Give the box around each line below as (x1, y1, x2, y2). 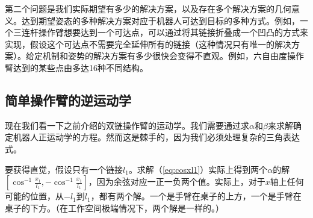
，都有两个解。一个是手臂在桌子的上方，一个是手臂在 (90, 190, 302, 202)
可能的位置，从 (5, 190, 64, 202)
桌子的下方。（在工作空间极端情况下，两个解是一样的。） (5, 201, 224, 214)
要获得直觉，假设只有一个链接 (5, 163, 123, 175)
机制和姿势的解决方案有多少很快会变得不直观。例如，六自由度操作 (42, 49, 304, 62)
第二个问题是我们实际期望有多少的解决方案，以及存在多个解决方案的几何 (5, 2, 291, 14)
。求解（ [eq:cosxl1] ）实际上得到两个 (128, 163, 268, 175)
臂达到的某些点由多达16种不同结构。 (5, 61, 148, 73)
